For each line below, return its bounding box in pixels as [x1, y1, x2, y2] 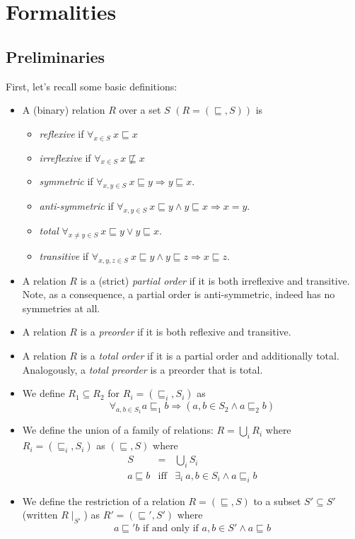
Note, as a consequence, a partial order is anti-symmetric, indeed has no [22, 287, 335, 302]
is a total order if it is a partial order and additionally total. [80, 348, 339, 362]
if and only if [142, 523, 199, 534]
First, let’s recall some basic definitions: [6, 78, 177, 93]
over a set [119, 102, 161, 117]
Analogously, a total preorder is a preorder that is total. [22, 362, 263, 377]
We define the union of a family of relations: [22, 422, 214, 437]
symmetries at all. [22, 300, 100, 315]
